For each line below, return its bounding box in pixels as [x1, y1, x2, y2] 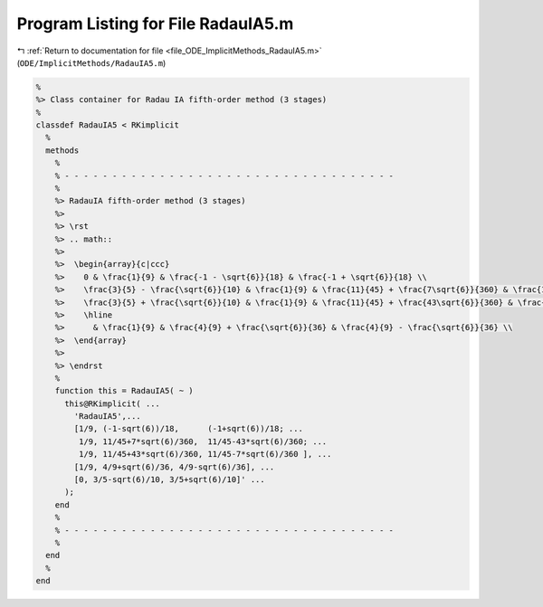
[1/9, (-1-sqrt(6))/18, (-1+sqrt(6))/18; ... [73, 423, 303, 434]
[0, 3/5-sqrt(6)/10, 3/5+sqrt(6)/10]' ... [73, 475, 266, 485]
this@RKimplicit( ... [64, 398, 160, 409]
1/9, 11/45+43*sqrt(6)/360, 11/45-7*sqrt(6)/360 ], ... [78, 449, 332, 460]
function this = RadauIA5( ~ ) [54, 385, 194, 396]
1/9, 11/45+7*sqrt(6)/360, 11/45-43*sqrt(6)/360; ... [78, 436, 328, 447]
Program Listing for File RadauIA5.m [16, 14, 294, 33]
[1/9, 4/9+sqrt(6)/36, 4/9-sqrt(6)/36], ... [73, 461, 275, 472]
